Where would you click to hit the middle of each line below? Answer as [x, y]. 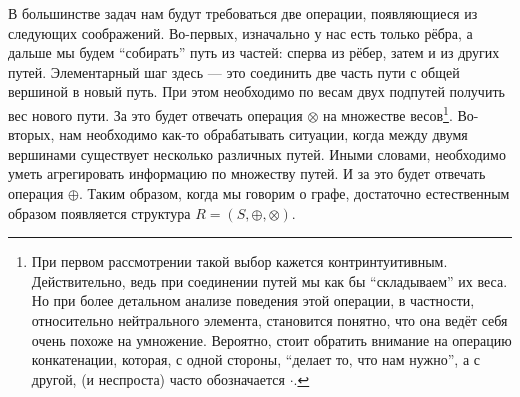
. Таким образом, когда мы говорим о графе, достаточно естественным [294, 193]
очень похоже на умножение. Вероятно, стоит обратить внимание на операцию [271, 339]
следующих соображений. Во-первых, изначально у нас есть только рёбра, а [240, 32]
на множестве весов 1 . [387, 113]
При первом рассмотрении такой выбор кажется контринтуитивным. [239, 261]
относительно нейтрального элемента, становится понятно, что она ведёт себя [269, 319]
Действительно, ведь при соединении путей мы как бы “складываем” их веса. [269, 280]
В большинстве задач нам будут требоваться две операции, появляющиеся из [243, 13]
